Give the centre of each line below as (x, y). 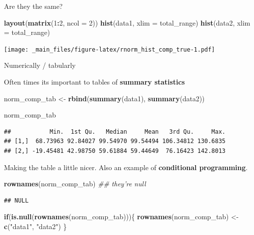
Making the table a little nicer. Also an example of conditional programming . (126, 167)
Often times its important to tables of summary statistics (95, 82)
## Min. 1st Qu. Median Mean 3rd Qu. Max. (115, 132)
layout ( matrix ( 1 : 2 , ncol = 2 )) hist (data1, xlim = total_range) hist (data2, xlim (127, 22)
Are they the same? (33, 6)
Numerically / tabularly (40, 65)
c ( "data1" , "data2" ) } (35, 226)
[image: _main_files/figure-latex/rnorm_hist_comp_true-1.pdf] (110, 49)
